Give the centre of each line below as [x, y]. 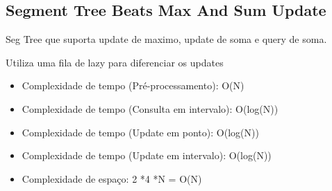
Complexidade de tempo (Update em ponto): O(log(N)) [140, 132]
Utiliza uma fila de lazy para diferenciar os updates [115, 62]
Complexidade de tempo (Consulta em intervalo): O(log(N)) [150, 108]
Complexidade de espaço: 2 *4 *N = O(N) [112, 178]
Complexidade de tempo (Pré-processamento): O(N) [133, 85]
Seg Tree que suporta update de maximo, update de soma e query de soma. [166, 39]
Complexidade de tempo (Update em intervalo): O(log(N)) [147, 155]
